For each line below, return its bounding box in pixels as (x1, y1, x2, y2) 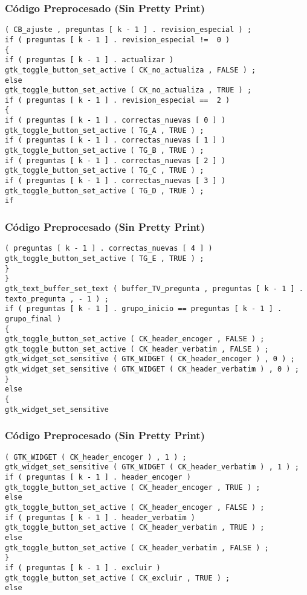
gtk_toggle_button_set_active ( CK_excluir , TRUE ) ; (5, 573, 230, 582)
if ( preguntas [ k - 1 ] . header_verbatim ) (5, 513, 195, 522)
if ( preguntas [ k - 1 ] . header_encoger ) (5, 472, 191, 481)
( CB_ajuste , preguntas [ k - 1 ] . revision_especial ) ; (5, 25, 252, 34)
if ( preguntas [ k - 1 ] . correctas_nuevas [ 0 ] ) (5, 116, 226, 125)
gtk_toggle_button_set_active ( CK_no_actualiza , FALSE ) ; (5, 65, 256, 74)
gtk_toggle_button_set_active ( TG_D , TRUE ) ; (5, 186, 204, 195)
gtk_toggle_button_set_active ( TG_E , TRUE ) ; (5, 254, 204, 263)
